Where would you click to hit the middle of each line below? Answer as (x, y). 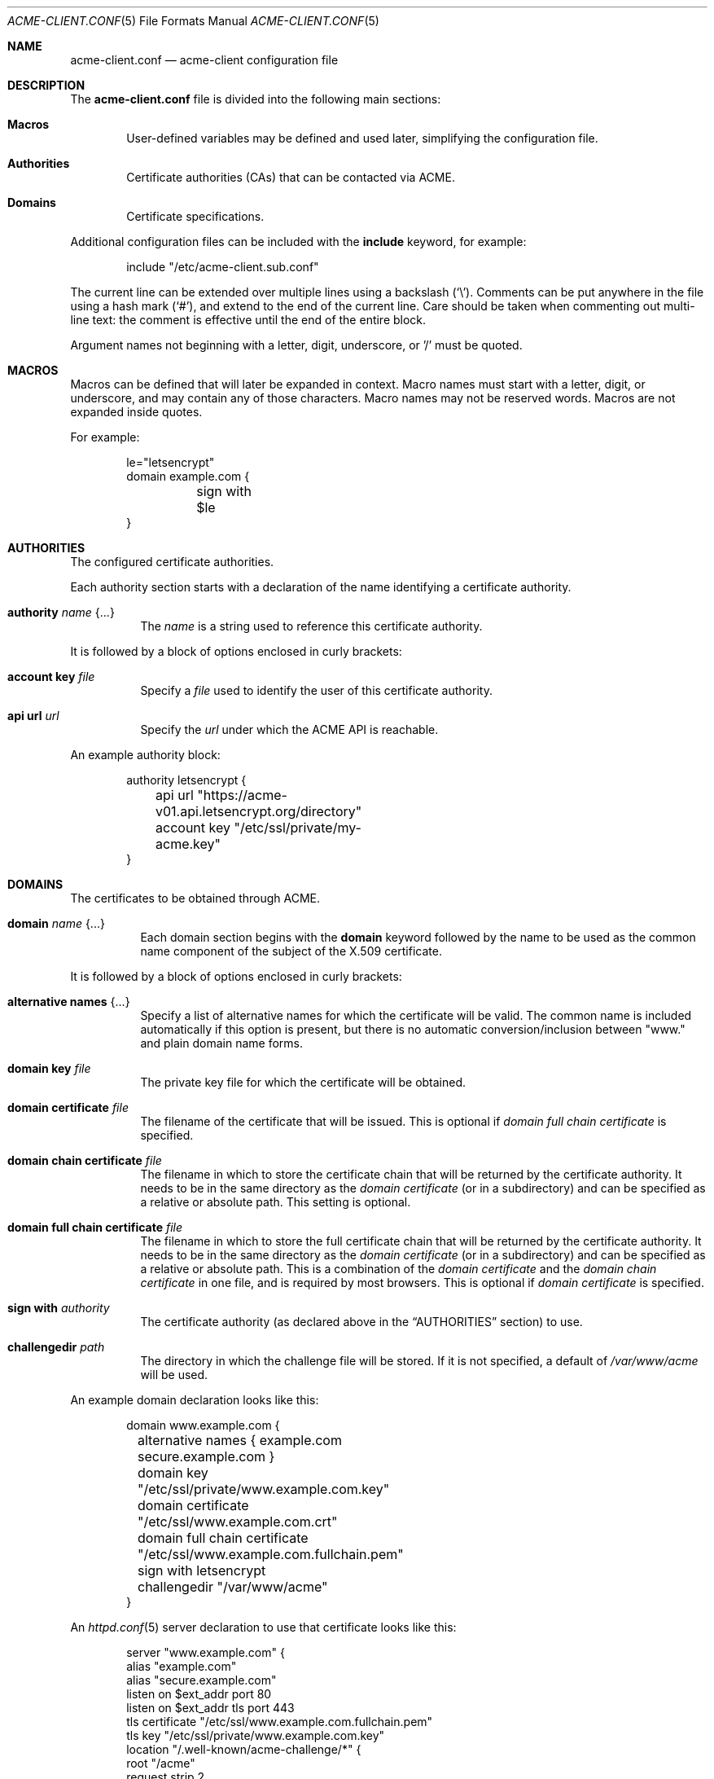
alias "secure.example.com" (201, 1680)
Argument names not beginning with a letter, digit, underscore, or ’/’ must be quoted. (296, 345)
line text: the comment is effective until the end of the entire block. (248, 320)
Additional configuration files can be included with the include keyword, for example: (298, 242)
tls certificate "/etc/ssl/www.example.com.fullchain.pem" (280, 1722)
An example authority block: (145, 755)
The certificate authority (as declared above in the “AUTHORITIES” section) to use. (361, 1322)
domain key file (49, 1068)
